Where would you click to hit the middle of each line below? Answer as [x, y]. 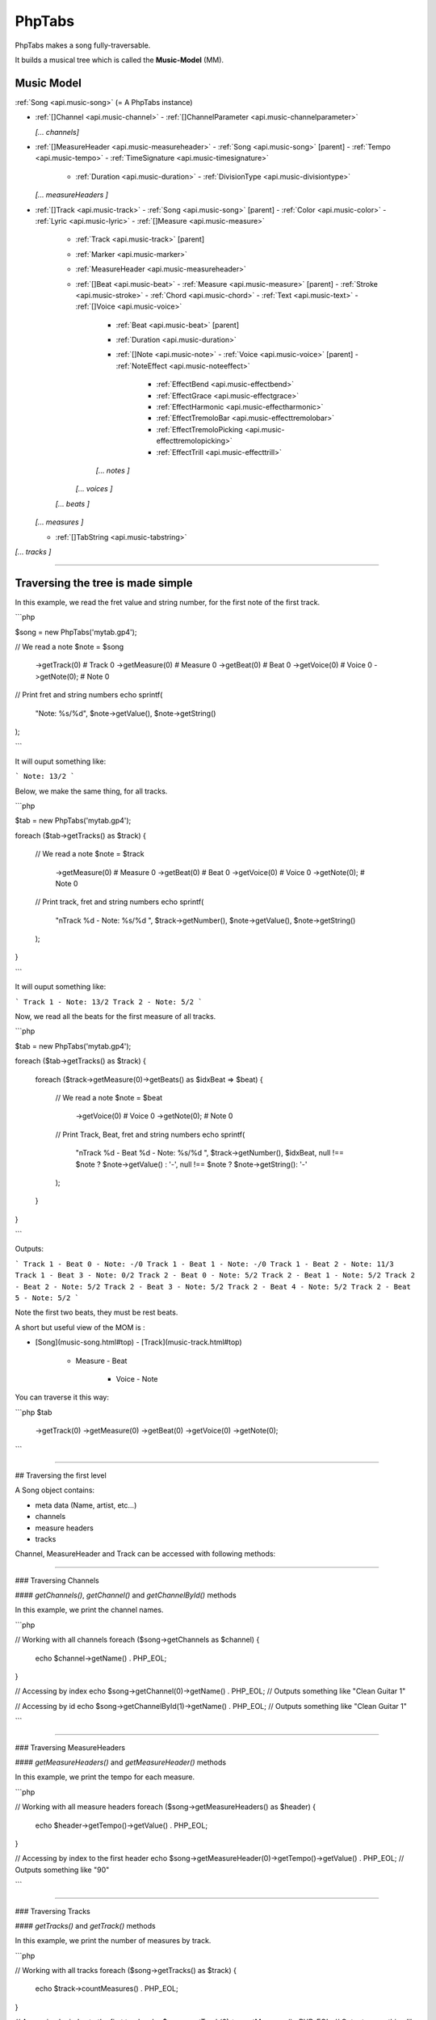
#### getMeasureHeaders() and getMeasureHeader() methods [120, 1762]
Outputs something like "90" [62, 1870]
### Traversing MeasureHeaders [70, 1747]
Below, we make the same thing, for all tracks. [91, 791]
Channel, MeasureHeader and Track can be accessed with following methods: [145, 1554]
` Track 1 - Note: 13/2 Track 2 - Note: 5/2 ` [109, 1002]
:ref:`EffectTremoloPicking [200, 429]
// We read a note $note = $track [90, 854]
